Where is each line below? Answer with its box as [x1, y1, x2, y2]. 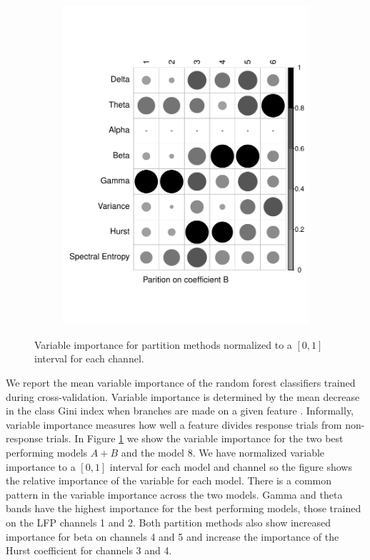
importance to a [6, 459, 76, 474]
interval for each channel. [34, 351, 144, 366]
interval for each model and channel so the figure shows [109, 459, 352, 474]
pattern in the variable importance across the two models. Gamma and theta [6, 487, 343, 502]
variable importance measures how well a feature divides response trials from [6, 417, 342, 432]
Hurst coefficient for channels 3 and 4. [6, 543, 172, 558]
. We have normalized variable [192, 444, 325, 459]
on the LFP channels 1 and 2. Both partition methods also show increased [6, 514, 331, 529]
